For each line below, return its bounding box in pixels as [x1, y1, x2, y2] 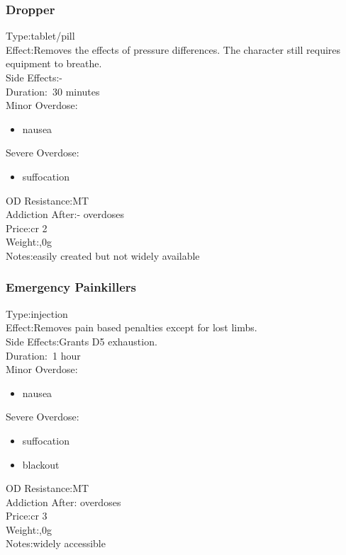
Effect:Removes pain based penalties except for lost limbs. [6, 320, 257, 335]
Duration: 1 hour [6, 348, 81, 362]
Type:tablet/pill [6, 28, 75, 43]
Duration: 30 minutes [6, 84, 100, 98]
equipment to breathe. [6, 56, 102, 71]
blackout [22, 457, 60, 471]
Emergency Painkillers [6, 278, 136, 296]
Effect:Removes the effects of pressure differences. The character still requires [6, 42, 341, 57]
